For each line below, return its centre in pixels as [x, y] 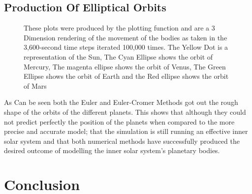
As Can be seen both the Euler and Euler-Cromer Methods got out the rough [121, 102]
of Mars [35, 85]
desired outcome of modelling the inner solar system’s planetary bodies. [112, 150]
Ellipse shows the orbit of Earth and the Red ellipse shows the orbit [126, 76]
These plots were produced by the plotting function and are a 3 [119, 28]
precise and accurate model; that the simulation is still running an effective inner [126, 131]
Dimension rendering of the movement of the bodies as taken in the [126, 37]
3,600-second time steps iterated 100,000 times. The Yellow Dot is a [126, 47]
